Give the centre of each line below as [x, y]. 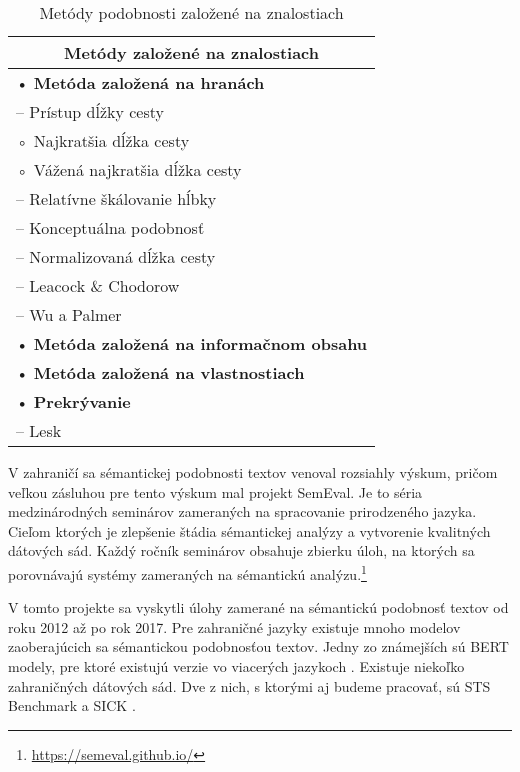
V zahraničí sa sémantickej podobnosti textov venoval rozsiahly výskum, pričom [253, 472]
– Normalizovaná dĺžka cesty [116, 256]
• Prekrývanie [73, 401]
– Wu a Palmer [69, 314]
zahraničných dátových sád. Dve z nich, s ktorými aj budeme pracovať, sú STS [249, 685]
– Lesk [39, 430]
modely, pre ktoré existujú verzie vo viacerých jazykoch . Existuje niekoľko [236, 666]
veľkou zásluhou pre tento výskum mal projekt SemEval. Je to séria [215, 491]
